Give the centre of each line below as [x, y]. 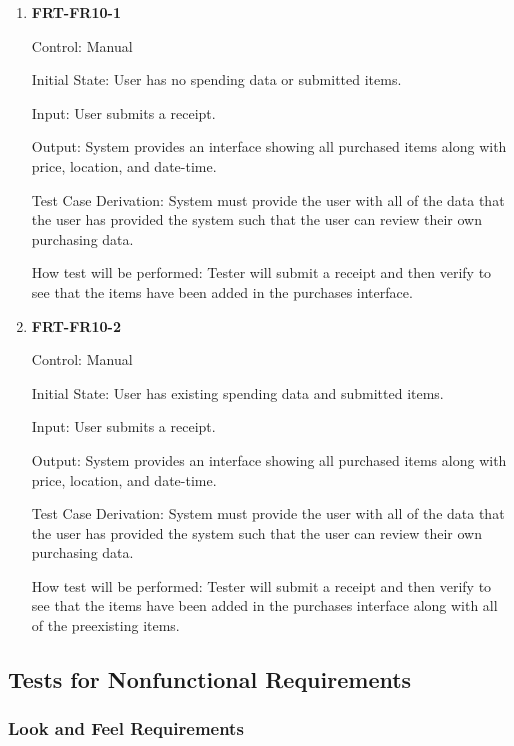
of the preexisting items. [105, 625]
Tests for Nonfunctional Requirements [210, 679]
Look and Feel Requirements [126, 728]
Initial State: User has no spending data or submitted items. [216, 79]
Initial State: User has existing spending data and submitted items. [237, 392]
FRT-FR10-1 [76, 12]
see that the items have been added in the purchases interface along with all [264, 605]
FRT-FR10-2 [76, 325]
